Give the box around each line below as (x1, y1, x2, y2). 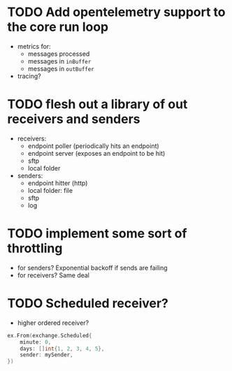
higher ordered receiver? (17, 319, 89, 327)
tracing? (17, 71, 41, 80)
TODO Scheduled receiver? (7, 296, 169, 311)
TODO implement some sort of (7, 226, 187, 242)
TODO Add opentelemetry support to (7, 4, 226, 20)
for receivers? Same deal (17, 270, 89, 279)
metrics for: (17, 42, 51, 50)
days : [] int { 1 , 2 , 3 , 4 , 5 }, (20, 345, 105, 352)
